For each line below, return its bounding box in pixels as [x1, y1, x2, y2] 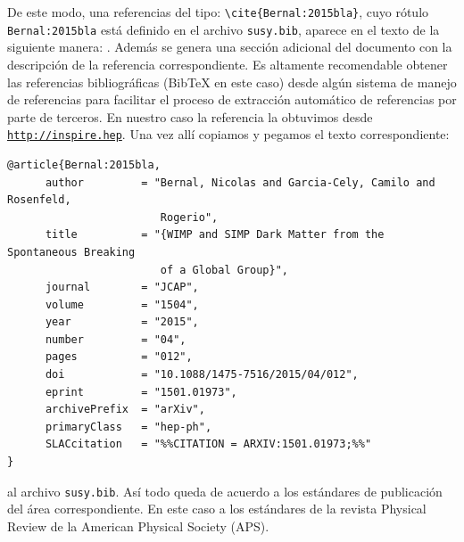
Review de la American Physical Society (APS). [7, 516, 269, 535]
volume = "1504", [45, 298, 199, 311]
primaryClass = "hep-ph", [45, 420, 212, 433]
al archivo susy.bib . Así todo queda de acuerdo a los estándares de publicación [7, 481, 443, 500]
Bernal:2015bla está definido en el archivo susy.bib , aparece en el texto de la [7, 20, 440, 38]
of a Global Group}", [160, 263, 288, 276]
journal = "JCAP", [45, 281, 199, 294]
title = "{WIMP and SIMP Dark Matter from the [45, 228, 385, 242]
